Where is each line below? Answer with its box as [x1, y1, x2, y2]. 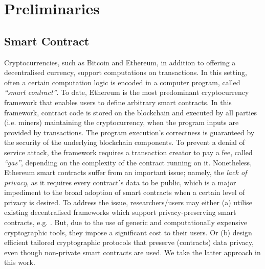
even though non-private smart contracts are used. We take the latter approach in [4, 247, 261, 257]
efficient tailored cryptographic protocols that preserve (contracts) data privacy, [4, 237, 254, 248]
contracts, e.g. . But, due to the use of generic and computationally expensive [4, 217, 247, 228]
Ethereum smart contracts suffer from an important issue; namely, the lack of [4, 167, 247, 178]
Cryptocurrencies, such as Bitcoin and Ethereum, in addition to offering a [4, 57, 236, 67]
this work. [4, 257, 35, 267]
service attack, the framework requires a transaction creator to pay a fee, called [4, 146, 253, 157]
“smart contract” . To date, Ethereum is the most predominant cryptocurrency [4, 87, 249, 97]
